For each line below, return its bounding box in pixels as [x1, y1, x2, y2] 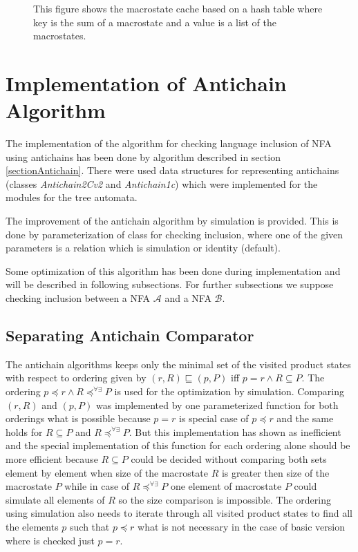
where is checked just [6, 533, 95, 547]
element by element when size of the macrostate [6, 465, 208, 479]
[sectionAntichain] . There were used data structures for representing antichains [6, 163, 339, 178]
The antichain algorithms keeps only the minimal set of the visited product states [6, 356, 351, 371]
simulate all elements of [6, 492, 105, 506]
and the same [276, 411, 334, 426]
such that [70, 519, 110, 533]
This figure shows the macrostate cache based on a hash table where [33, 1, 323, 15]
